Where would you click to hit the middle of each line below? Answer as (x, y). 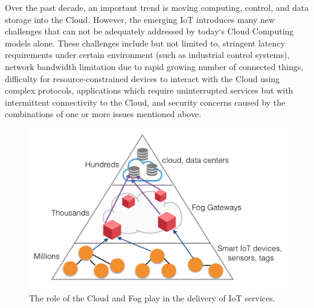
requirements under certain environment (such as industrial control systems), (147, 55)
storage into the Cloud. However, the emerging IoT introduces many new (140, 19)
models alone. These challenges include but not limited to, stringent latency (145, 43)
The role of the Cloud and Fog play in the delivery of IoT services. (152, 297)
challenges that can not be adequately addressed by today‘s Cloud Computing (149, 31)
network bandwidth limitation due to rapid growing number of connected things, (154, 66)
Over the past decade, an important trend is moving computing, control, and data (157, 7)
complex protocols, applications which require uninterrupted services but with (149, 90)
